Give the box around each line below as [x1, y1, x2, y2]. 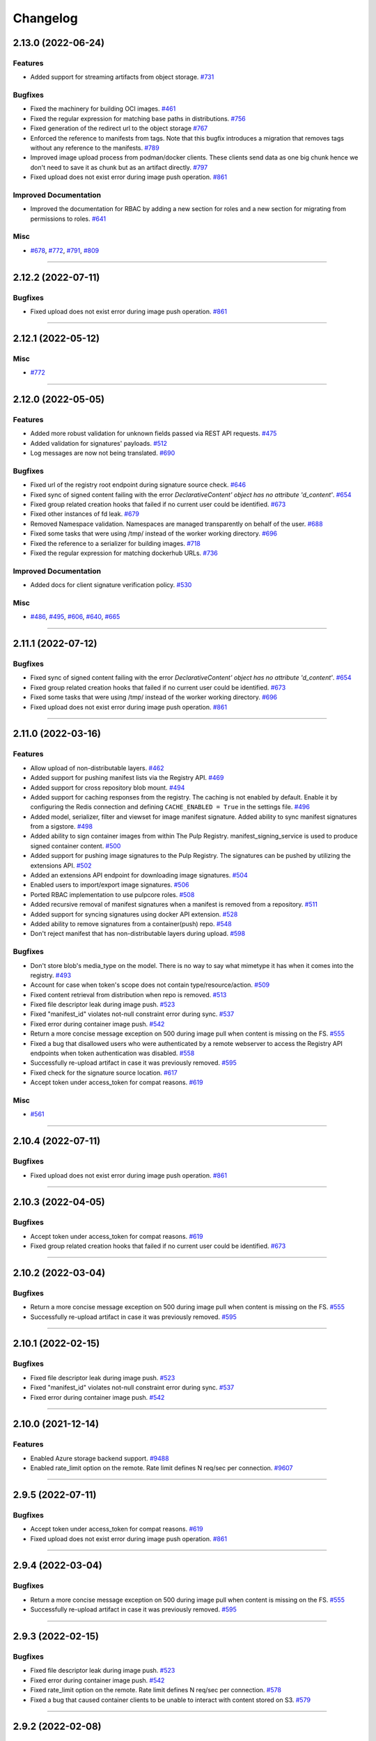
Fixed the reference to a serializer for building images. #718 [30, 539, 201, 547]
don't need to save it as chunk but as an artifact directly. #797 [30, 163, 208, 171]
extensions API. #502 [30, 861, 92, 870]
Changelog [13, 10, 78, 26]
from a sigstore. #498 [30, 822, 93, 831]
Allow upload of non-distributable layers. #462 [30, 763, 164, 772]
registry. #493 [30, 971, 72, 979]
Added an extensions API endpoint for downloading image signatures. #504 [30, 871, 248, 880]
